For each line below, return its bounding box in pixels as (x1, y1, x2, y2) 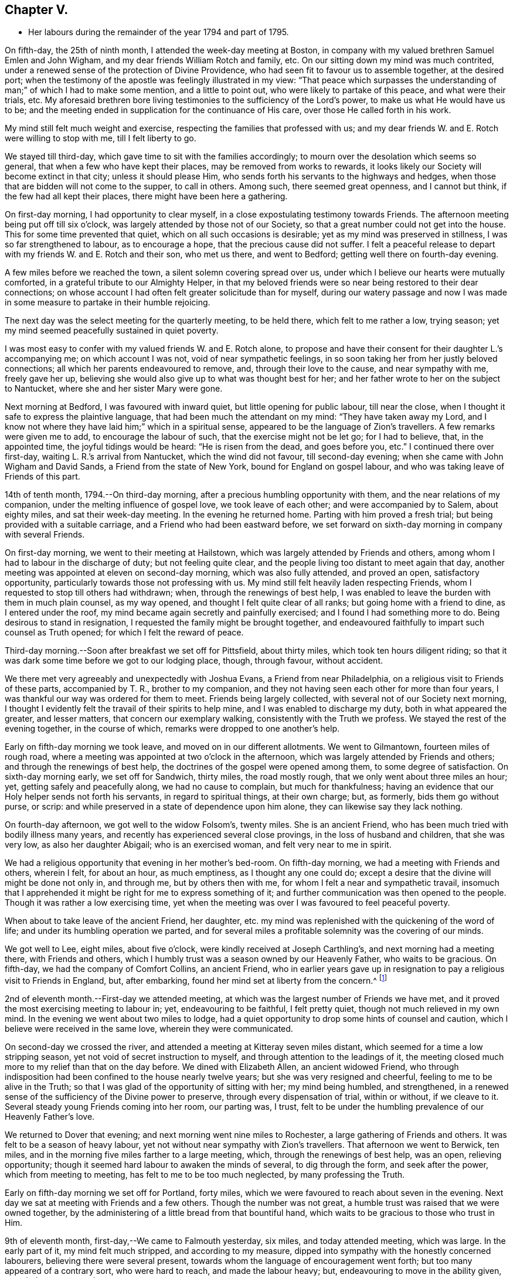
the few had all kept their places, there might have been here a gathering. (5, 191, 288, 202)
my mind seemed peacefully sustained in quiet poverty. (5, 325, 219, 336)
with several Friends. (5, 529, 85, 540)
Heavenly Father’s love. (5, 1112, 95, 1122)
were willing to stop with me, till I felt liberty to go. (5, 133, 196, 144)
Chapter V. (5, 2, 69, 17)
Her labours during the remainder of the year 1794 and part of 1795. (28, 27, 289, 38)
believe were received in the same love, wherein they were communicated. (5, 1024, 293, 1034)
